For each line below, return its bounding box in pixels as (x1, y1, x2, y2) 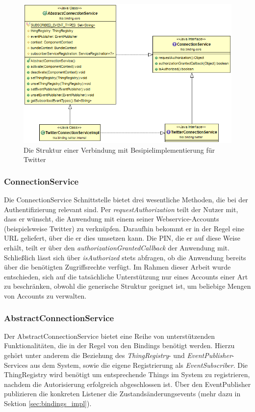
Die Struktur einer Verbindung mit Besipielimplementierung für (24, 144, 215, 155)
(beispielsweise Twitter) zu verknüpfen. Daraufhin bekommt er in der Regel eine (4, 223, 245, 233)
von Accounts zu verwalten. (4, 291, 87, 301)
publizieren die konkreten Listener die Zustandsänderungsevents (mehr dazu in (4, 388, 241, 399)
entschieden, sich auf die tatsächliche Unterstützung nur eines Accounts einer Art (4, 271, 248, 281)
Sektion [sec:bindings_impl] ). (4, 398, 92, 408)
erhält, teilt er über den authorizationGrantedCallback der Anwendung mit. (4, 243, 229, 253)
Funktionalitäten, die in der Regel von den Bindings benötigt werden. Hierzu (4, 340, 235, 351)
